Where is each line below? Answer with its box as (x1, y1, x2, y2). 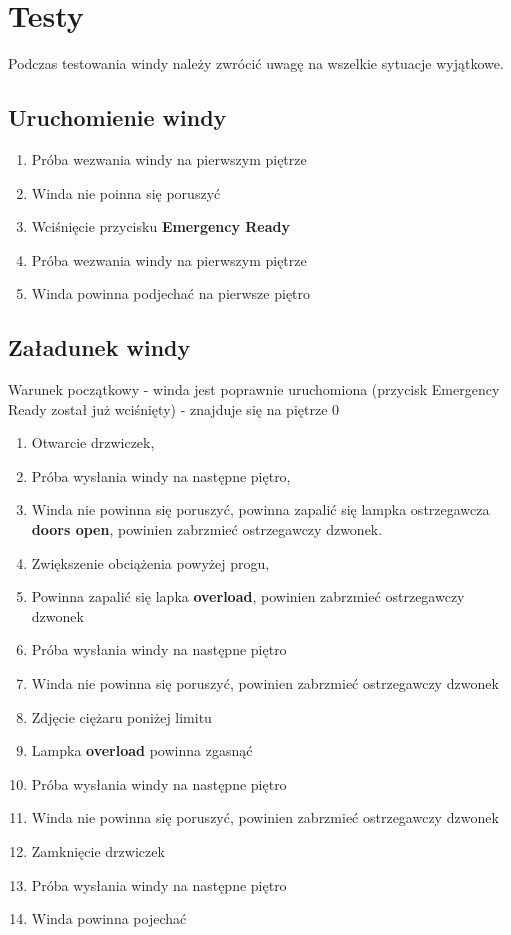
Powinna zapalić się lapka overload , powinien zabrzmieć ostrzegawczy (31, 586, 465, 607)
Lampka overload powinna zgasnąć (31, 740, 253, 761)
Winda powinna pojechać (31, 908, 187, 929)
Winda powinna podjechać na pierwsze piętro (31, 283, 311, 304)
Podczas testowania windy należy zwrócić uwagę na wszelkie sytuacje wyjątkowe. (8, 53, 504, 74)
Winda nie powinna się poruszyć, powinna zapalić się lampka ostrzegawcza (31, 499, 490, 520)
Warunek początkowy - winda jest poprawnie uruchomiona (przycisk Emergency (8, 379, 500, 400)
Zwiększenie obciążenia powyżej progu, (31, 552, 270, 573)
